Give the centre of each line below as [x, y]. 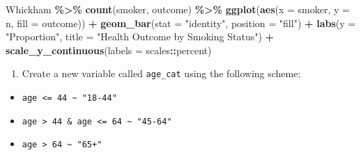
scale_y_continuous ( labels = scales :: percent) [109, 50]
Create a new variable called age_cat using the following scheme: [161, 73]
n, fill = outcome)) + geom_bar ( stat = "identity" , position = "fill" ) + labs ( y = [181, 23]
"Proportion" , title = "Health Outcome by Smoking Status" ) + [140, 36]
